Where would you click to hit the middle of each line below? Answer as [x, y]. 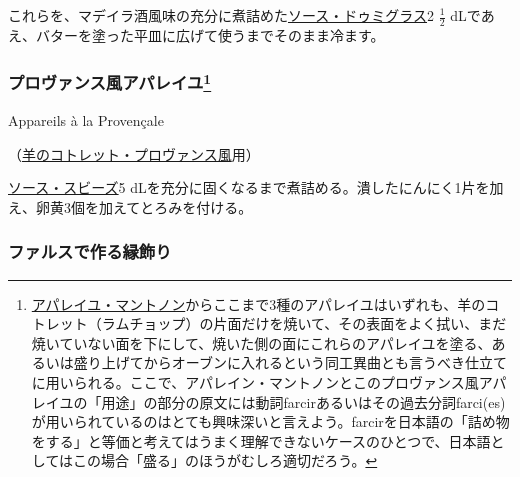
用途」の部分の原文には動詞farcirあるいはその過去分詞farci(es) [303, 401]
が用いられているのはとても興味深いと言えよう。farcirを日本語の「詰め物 [270, 421]
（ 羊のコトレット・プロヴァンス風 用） [134, 153]
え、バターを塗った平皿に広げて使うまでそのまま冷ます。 [196, 34]
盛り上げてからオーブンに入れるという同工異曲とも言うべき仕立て [290, 362]
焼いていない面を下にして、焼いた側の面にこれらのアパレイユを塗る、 [261, 342]
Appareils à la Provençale [86, 120]
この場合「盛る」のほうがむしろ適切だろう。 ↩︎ [225, 460]
